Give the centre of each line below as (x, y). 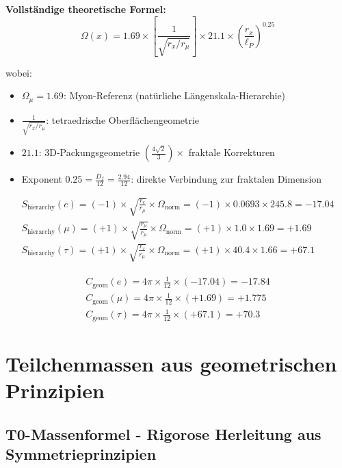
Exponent (42, 179)
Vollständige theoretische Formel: (86, 9)
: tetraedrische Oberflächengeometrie (123, 119)
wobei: (19, 72)
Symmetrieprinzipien (81, 454)
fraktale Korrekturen (232, 152)
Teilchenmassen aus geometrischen (171, 364)
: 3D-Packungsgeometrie (89, 152)
